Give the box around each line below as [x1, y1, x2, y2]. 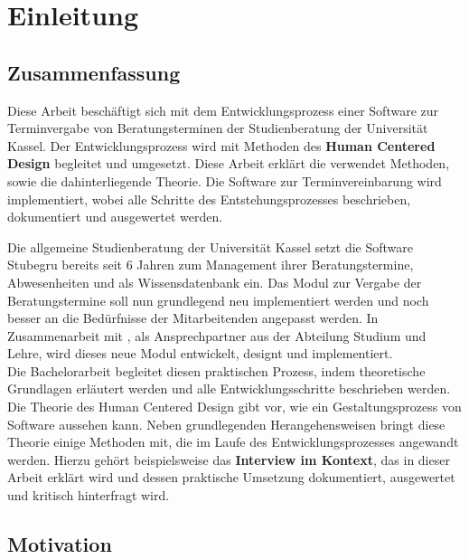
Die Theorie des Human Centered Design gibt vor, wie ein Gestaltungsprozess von [7, 397, 462, 416]
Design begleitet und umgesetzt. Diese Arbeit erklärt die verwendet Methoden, [7, 154, 450, 173]
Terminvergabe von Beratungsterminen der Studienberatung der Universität [7, 118, 428, 137]
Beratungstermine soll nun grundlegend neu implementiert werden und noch [7, 290, 429, 309]
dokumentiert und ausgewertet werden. [7, 207, 223, 226]
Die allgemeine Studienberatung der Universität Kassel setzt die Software [7, 237, 414, 256]
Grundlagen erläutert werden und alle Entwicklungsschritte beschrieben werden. [7, 379, 451, 398]
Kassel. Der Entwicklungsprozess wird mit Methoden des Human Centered [7, 136, 436, 155]
